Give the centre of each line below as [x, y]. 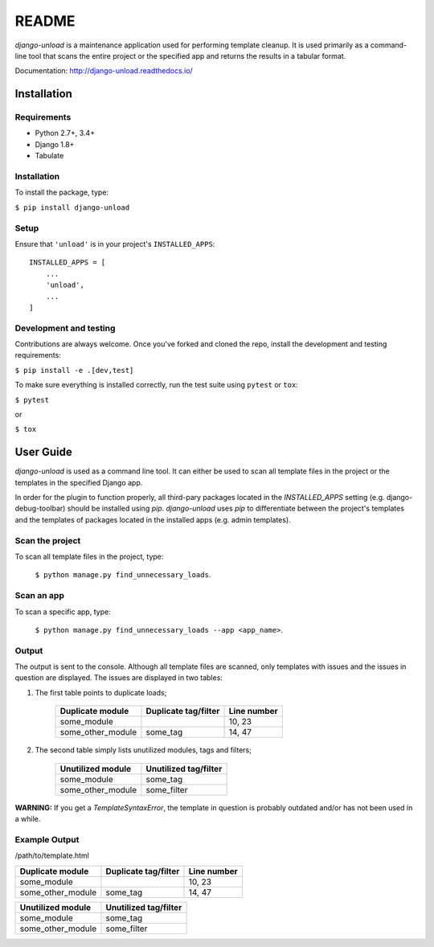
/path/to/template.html [52, 855]
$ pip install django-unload [72, 207]
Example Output [47, 839]
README [45, 21]
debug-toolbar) [40, 508]
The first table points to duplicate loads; [101, 692]
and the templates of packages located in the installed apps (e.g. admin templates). [153, 519]
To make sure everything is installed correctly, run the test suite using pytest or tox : [157, 385]
